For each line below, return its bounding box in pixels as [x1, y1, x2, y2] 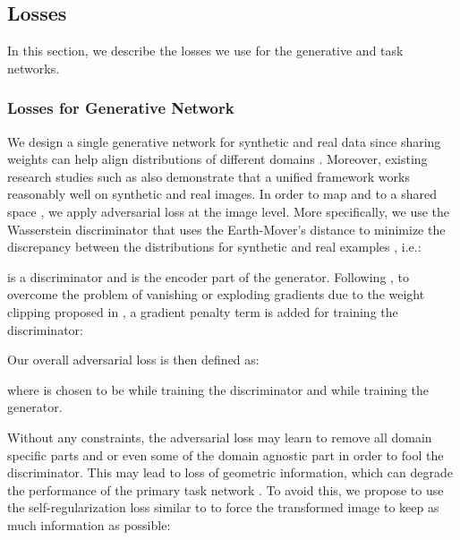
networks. [7, 58, 60, 77]
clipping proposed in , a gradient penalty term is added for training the [7, 302, 398, 321]
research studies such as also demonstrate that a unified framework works [7, 167, 410, 185]
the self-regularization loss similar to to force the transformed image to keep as [7, 498, 439, 517]
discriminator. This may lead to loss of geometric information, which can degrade [7, 463, 453, 482]
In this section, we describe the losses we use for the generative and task [7, 41, 404, 60]
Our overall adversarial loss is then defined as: [7, 350, 260, 369]
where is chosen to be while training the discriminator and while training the [7, 380, 430, 399]
